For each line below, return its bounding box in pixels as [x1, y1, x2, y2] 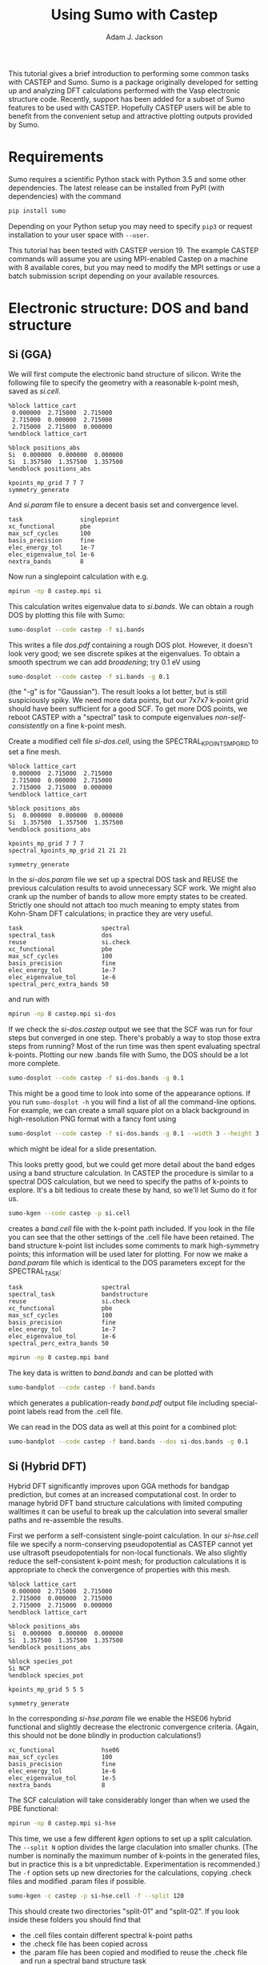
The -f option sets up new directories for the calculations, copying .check [8, 1867, 252, 1877]
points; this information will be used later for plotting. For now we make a [8, 1249, 248, 1259]
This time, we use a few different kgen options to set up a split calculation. [8, 1834, 254, 1843]
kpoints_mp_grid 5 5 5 [8, 1685, 84, 1693]
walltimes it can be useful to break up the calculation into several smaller [8, 1507, 248, 1516]
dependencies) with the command [8, 191, 122, 201]
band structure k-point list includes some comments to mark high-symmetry [8, 1241, 260, 1250]
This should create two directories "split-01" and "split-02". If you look [8, 1906, 240, 1916]
